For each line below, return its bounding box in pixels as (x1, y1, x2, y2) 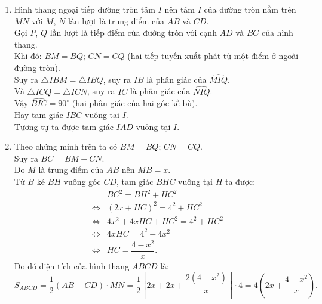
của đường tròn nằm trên (204, 3, 296, 15)
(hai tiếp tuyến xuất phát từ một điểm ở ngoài (127, 49, 299, 62)
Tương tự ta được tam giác (14, 120, 114, 132)
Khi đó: (14, 49, 42, 62)
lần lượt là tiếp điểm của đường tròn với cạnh (50, 26, 217, 39)
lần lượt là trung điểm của (68, 14, 164, 27)
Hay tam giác (14, 108, 63, 120)
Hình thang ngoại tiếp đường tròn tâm (14, 3, 155, 15)
